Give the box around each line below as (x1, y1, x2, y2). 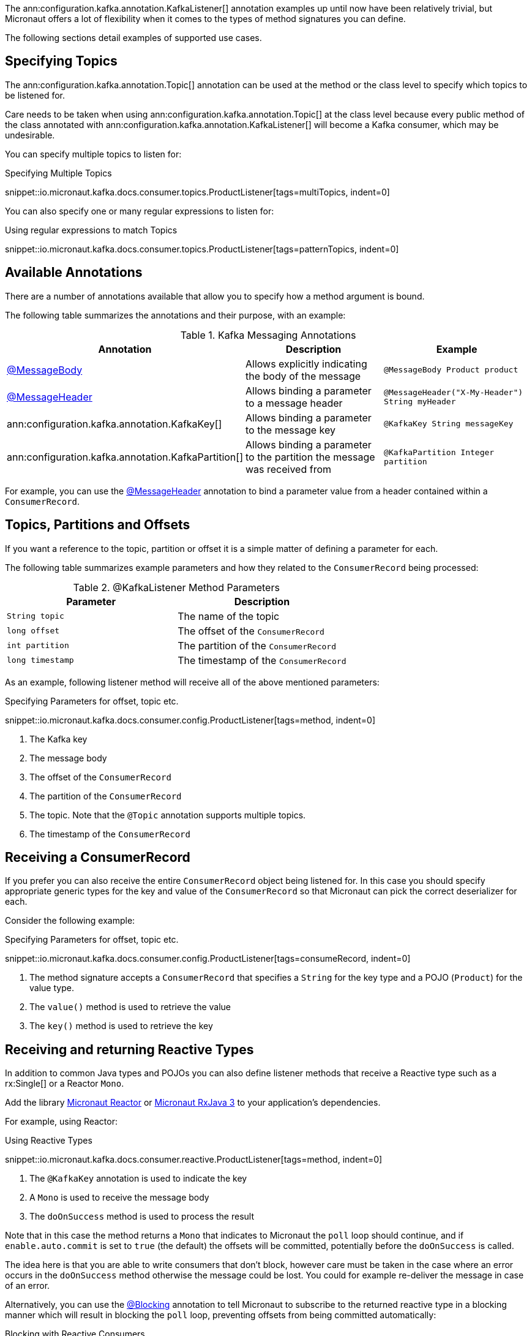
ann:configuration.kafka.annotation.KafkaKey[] (7, 417, 222, 430)
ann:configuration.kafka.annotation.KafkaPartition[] (7, 450, 243, 463)
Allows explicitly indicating (245, 357, 367, 370)
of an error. (5, 1280, 50, 1291)
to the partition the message (245, 450, 375, 463)
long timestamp (7, 655, 74, 665)
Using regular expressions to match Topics (5, 224, 178, 235)
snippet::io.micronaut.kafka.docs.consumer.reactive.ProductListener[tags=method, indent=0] (5, 1154, 383, 1165)
